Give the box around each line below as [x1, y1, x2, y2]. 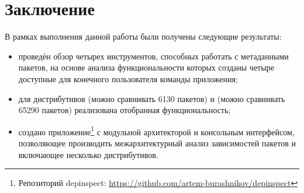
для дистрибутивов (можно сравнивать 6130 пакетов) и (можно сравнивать [18, 92, 285, 104]
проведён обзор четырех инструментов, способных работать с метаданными [18, 50, 289, 62]
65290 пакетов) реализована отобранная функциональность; [18, 104, 231, 116]
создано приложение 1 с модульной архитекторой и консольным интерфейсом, [18, 124, 295, 138]
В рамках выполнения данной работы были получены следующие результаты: [5, 30, 282, 43]
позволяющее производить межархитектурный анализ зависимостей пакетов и [18, 136, 296, 149]
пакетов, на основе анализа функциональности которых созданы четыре [18, 61, 274, 73]
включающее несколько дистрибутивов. [18, 148, 158, 160]
